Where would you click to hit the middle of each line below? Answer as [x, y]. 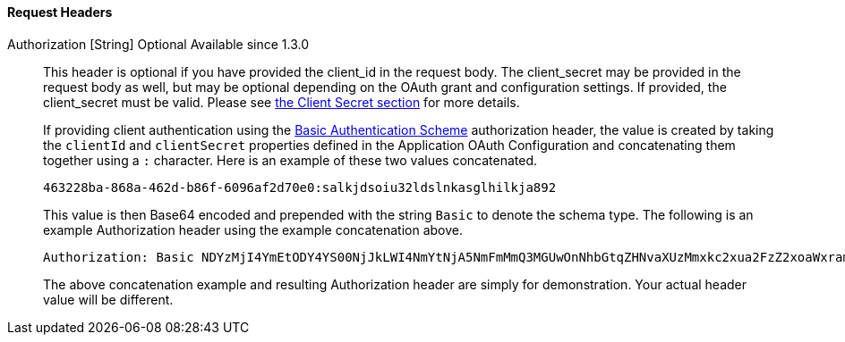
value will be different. [108, 299]
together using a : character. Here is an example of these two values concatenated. [290, 160]
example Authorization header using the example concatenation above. [253, 229]
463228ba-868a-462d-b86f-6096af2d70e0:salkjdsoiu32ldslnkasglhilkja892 [300, 187]
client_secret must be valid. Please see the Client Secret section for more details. [282, 102]
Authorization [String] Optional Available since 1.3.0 [158, 44]
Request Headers [60, 12]
